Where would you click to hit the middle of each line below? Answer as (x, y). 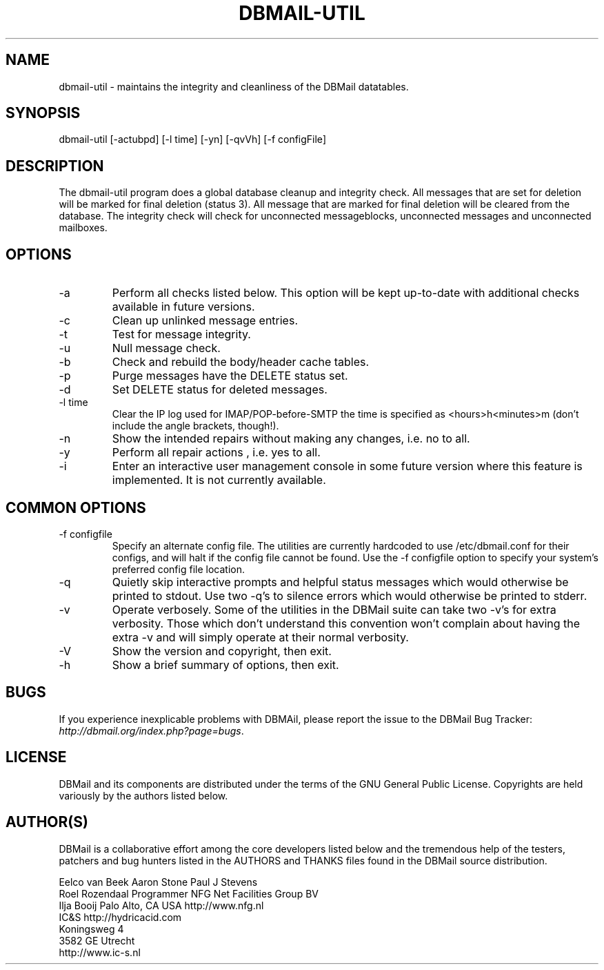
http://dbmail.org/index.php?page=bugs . (151, 730)
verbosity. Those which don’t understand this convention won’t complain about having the (346, 623)
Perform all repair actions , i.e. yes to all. (216, 453)
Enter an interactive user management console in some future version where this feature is (347, 466)
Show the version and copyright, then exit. (222, 651)
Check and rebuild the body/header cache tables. (241, 362)
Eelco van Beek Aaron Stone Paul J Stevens (158, 882)
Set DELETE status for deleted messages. (220, 390)
